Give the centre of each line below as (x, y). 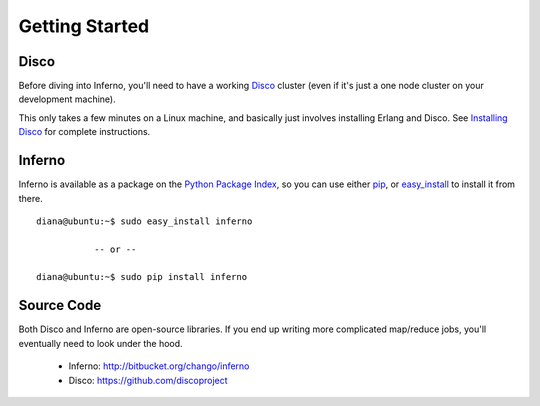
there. (31, 198)
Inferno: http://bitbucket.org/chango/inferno (159, 366)
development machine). (67, 99)
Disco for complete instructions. (84, 132)
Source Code (60, 305)
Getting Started (84, 26)
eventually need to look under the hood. (101, 343)
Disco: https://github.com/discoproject (148, 380)
